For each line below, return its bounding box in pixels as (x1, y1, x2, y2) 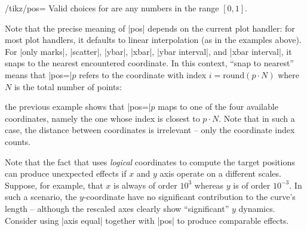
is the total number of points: (14, 80, 122, 93)
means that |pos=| (5, 68, 72, 81)
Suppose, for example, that (5, 178, 103, 191)
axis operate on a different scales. (159, 167, 281, 180)
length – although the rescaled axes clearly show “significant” (5, 202, 229, 214)
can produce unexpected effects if (5, 167, 127, 180)
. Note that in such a (219, 112, 295, 124)
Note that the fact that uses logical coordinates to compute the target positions (5, 155, 295, 168)
